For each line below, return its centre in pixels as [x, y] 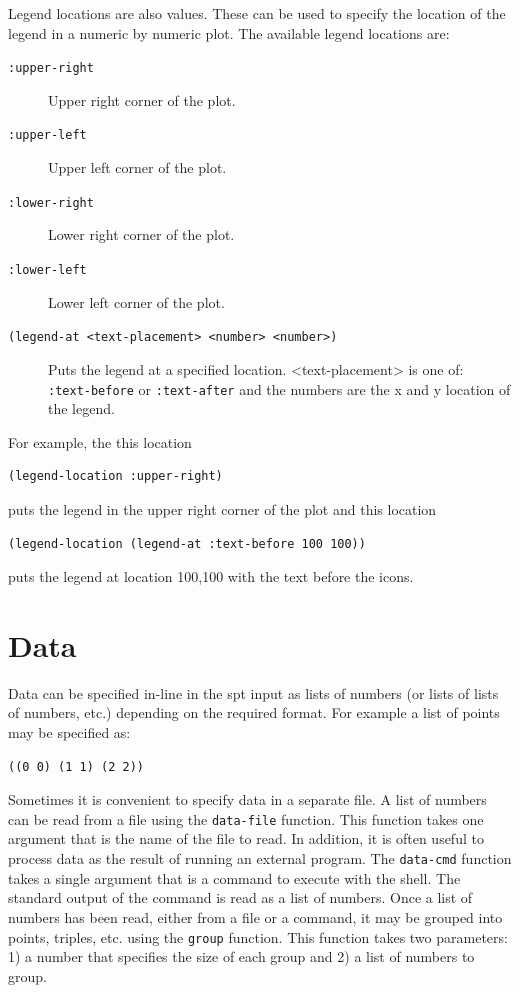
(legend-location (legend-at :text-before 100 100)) [187, 543]
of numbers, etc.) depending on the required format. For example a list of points [254, 712]
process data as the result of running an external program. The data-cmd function [260, 858]
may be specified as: [69, 732]
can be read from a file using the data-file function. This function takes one [246, 818]
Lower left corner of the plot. [136, 301]
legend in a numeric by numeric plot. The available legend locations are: [229, 32]
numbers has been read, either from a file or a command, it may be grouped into [255, 916]
